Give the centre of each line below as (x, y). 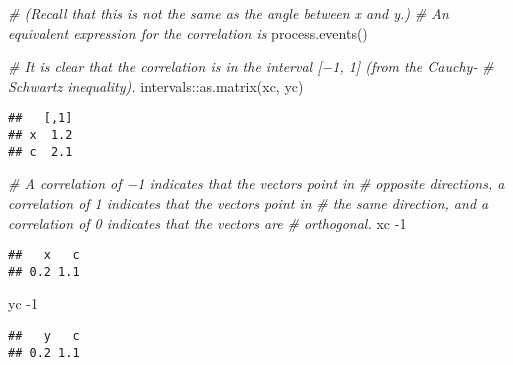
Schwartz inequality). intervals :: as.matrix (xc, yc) (156, 85)
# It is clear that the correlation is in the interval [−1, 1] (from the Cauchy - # (251, 66)
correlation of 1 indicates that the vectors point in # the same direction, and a (248, 202)
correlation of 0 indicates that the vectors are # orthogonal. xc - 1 (207, 222)
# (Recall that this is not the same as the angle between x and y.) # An (228, 13)
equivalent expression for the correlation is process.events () (188, 32)
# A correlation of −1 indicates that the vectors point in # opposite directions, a (256, 183)
